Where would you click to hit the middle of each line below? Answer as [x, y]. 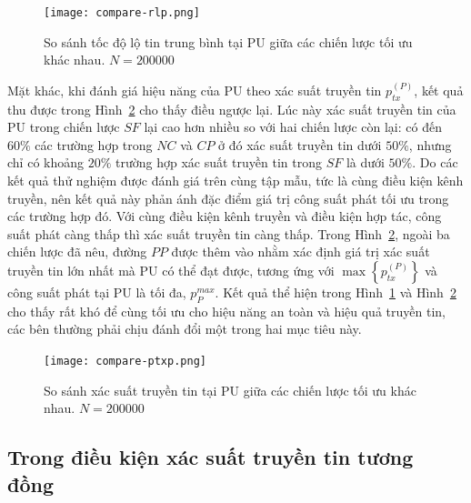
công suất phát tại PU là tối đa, [97, 292]
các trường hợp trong [94, 144]
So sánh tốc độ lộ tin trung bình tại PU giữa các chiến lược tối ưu [228, 41]
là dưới [365, 162]
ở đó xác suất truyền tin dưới [300, 144]
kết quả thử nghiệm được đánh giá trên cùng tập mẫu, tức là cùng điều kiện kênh [235, 181]
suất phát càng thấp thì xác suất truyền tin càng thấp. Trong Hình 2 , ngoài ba [229, 233]
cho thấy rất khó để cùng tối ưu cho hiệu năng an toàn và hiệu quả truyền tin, [226, 311]
